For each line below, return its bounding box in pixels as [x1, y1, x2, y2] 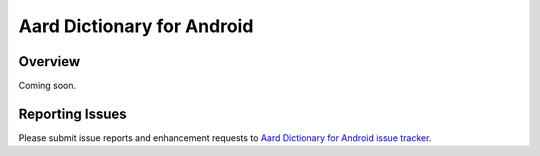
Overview [18, 53, 81, 70]
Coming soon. [18, 80, 77, 92]
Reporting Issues [18, 105, 127, 122]
